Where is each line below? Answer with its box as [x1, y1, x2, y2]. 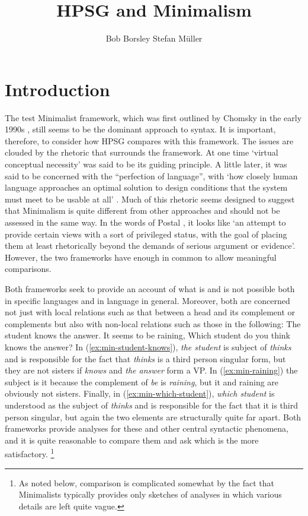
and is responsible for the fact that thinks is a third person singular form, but [5, 352, 286, 365]
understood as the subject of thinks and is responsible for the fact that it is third [5, 398, 298, 411]
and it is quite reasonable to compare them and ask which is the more [5, 433, 259, 446]
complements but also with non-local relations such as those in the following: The [5, 317, 301, 330]
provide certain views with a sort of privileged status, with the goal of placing [5, 227, 287, 240]
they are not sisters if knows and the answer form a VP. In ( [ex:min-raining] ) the [5, 364, 298, 376]
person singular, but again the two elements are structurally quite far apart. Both [5, 410, 301, 423]
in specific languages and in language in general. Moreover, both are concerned [5, 294, 290, 306]
